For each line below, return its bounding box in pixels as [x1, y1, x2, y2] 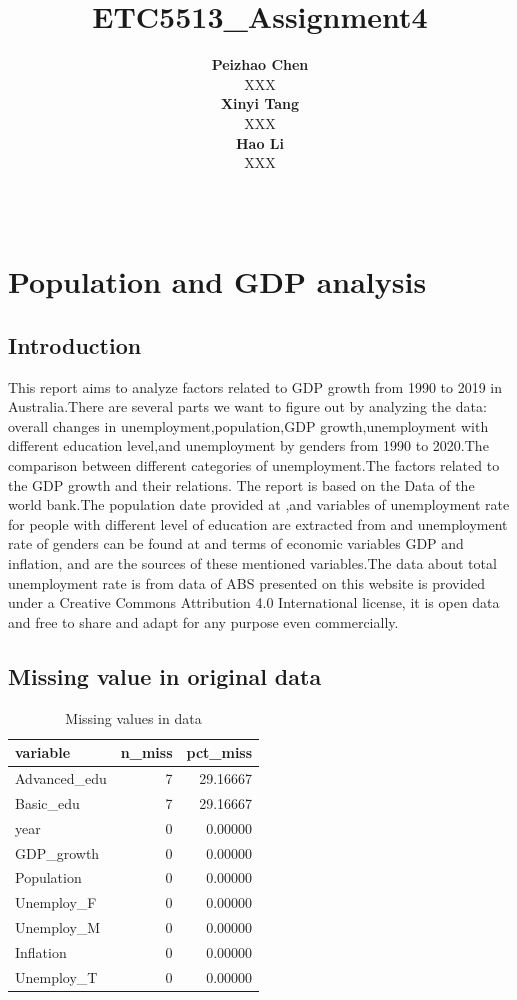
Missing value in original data [8, 660, 322, 691]
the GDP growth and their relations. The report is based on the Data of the [8, 474, 475, 495]
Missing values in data [65, 707, 202, 728]
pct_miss [186, 742, 253, 763]
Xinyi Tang [220, 93, 300, 114]
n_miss [120, 742, 173, 763]
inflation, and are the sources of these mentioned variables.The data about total [8, 553, 497, 574]
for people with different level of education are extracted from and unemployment [8, 513, 508, 534]
